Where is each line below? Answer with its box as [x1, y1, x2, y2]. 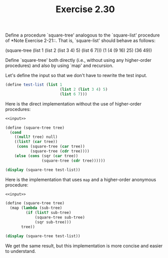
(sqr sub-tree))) [35, 219, 72, 225]
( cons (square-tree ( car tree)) [16, 144, 85, 149]
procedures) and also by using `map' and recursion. [5, 62, 114, 69]
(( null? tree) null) [14, 134, 58, 140]
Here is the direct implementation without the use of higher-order [5, 100, 142, 107]
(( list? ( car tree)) [14, 139, 58, 144]
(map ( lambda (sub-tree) [10, 205, 62, 211]
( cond [10, 130, 22, 135]
